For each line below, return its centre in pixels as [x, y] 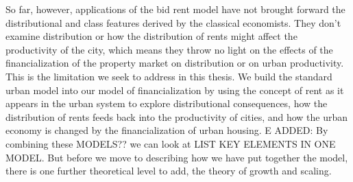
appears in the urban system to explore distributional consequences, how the [167, 103]
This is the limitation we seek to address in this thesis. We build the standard [169, 76]
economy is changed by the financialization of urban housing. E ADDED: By [167, 130]
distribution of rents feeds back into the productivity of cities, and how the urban [177, 116]
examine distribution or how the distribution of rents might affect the [151, 36]
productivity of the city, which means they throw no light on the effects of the [169, 49]
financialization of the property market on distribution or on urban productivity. [175, 63]
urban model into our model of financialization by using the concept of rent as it [175, 90]
